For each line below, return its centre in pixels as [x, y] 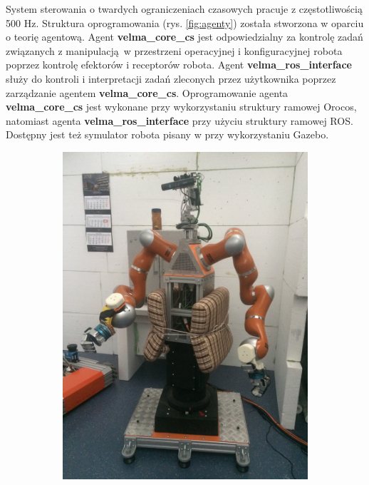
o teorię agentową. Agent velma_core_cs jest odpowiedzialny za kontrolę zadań [184, 37]
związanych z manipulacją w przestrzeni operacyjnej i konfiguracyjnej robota [174, 50]
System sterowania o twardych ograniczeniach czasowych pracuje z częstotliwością [184, 9]
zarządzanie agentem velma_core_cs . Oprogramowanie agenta [147, 92]
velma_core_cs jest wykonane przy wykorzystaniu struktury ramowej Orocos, [181, 107]
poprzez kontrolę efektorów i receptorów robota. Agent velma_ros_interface [179, 65]
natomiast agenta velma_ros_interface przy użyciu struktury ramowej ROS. [180, 120]
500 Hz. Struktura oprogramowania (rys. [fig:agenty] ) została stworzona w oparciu [185, 22]
